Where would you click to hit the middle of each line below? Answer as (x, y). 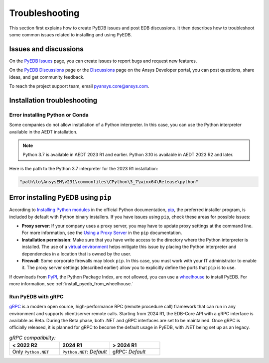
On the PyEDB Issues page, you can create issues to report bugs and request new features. (103, 61)
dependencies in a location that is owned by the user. (76, 253)
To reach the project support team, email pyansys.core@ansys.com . (79, 86)
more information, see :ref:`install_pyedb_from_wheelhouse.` (71, 284)
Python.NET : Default (85, 352)
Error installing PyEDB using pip (60, 197)
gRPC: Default (129, 352)
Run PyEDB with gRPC (37, 296)
